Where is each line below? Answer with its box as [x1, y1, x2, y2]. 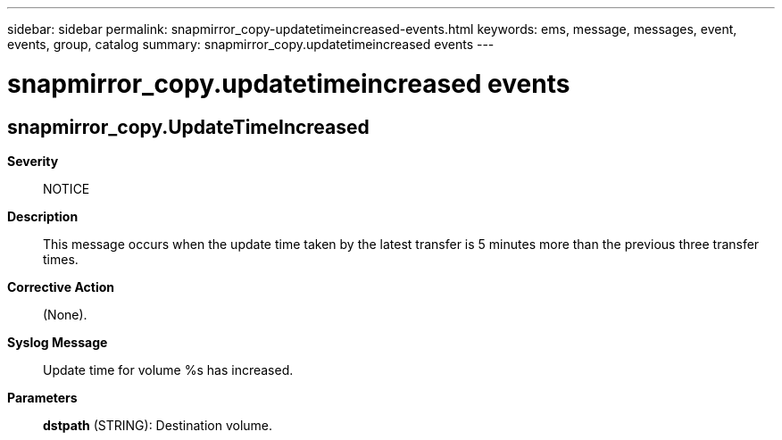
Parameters [7, 389, 78, 405]
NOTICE [43, 180, 90, 196]
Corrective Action [7, 278, 114, 295]
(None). [43, 306, 87, 322]
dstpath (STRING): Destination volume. [43, 417, 273, 433]
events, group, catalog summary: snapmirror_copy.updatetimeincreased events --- [7, 37, 495, 52]
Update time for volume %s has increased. [43, 361, 294, 378]
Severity [7, 153, 59, 169]
